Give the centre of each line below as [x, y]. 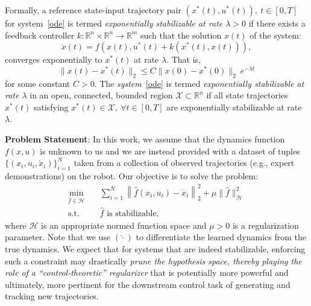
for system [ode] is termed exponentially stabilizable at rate [114, 23]
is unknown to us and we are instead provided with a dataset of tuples [170, 151]
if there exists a [277, 23]
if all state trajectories [247, 95]
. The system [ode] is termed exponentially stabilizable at [199, 83]
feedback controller [40, 35]
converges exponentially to [54, 59]
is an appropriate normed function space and [124, 225]
